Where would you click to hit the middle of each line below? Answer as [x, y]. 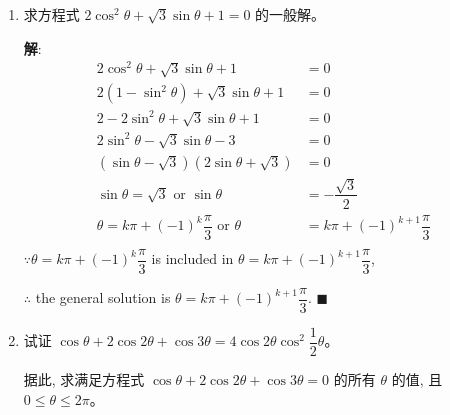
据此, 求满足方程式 [84, 378]
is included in [192, 258]
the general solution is [103, 297]
